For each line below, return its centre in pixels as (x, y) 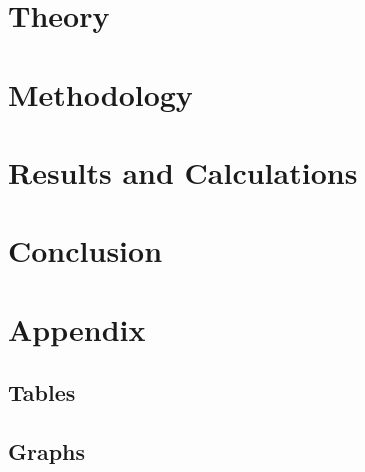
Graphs (47, 451)
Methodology (100, 93)
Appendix (77, 328)
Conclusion (85, 250)
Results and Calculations (183, 171)
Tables (42, 392)
